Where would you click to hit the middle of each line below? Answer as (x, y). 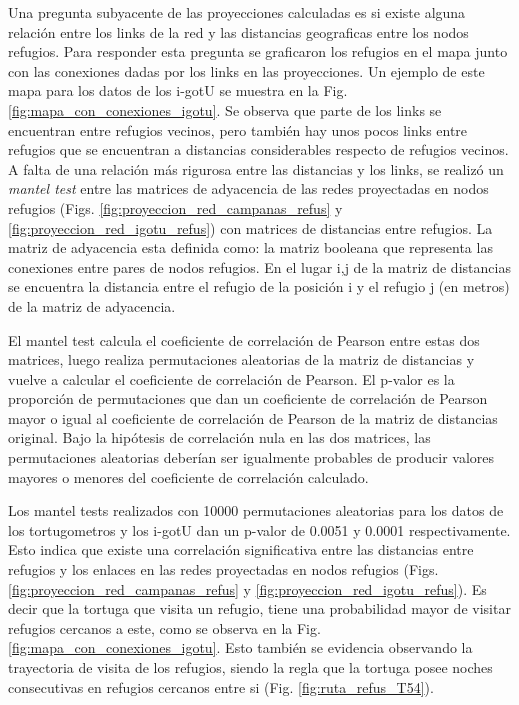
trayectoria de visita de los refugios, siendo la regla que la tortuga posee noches (250, 667)
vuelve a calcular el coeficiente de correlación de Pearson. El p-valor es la (231, 378)
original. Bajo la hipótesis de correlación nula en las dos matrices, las (219, 437)
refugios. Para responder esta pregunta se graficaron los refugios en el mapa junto (258, 51)
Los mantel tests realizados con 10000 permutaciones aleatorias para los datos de (256, 510)
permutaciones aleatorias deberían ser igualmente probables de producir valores (251, 457)
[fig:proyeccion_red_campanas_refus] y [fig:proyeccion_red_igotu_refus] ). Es (247, 588)
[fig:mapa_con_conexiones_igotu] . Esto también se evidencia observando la (240, 647)
